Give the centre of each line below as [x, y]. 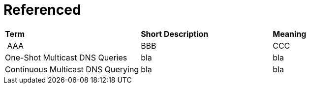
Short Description [175, 34]
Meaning [290, 34]
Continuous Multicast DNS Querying [72, 69]
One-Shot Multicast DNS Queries [66, 57]
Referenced [42, 10]
